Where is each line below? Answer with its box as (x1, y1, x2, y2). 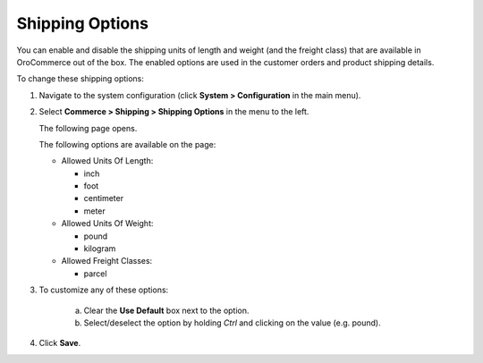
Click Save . (38, 338, 81, 349)
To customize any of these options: (38, 284, 169, 295)
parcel (83, 268, 107, 279)
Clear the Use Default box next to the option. (83, 305, 250, 316)
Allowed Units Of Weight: (61, 218, 154, 229)
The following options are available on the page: (38, 139, 216, 149)
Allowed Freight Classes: (61, 256, 153, 266)
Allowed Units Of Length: (61, 156, 154, 166)
